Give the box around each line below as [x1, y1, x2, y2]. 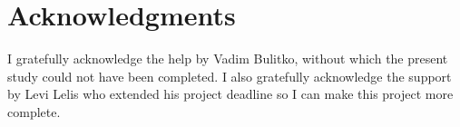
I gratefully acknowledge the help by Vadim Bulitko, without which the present [7, 49, 448, 68]
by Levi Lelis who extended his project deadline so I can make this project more [7, 84, 454, 103]
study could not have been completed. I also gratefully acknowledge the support [7, 66, 452, 85]
